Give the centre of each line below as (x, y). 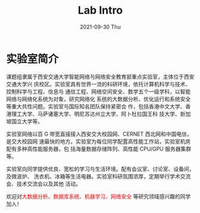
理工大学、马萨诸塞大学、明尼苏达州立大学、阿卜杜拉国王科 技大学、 (96, 114)
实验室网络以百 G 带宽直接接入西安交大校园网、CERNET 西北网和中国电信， (99, 134)
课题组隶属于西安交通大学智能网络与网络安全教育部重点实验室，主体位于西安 (100, 76)
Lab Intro (100, 10)
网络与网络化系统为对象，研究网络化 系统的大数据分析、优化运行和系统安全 (99, 99)
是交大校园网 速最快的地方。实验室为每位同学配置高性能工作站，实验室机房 (99, 141)
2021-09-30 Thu (100, 27)
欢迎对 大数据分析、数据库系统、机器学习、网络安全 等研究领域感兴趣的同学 (99, 196)
